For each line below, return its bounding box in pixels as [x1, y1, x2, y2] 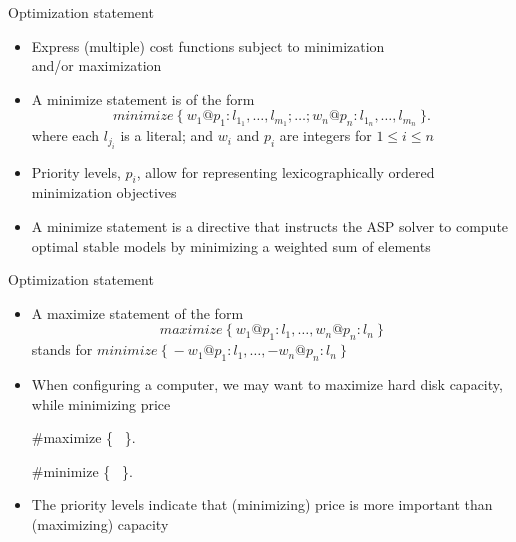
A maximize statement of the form [31, 302, 244, 323]
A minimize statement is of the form [31, 88, 255, 109]
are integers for [279, 125, 372, 146]
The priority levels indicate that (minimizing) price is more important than [31, 494, 493, 515]
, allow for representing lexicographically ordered [136, 161, 435, 182]
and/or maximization [31, 55, 162, 76]
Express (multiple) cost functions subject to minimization [31, 35, 385, 56]
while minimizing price [31, 393, 171, 414]
